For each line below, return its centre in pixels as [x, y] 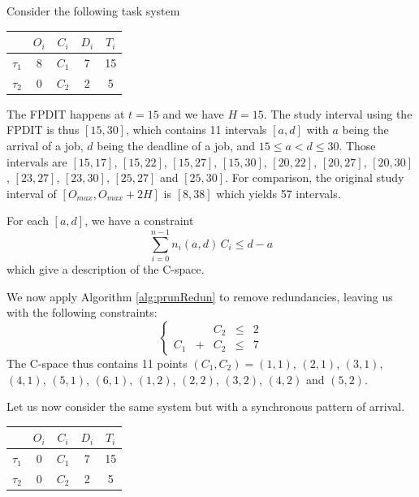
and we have [193, 113]
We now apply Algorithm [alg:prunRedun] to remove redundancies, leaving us [200, 296]
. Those [357, 146]
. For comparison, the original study [315, 177]
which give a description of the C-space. [106, 269]
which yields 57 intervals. [279, 193]
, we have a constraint [139, 220]
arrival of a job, [45, 146]
